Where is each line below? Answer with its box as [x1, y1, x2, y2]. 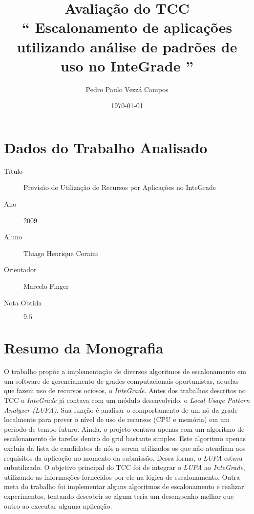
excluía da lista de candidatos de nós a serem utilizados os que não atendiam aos [4, 443, 246, 453]
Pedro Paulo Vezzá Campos [85, 84, 169, 94]
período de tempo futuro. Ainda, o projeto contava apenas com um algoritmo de [4, 423, 245, 434]
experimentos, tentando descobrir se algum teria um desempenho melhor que [4, 491, 234, 501]
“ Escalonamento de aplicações [21, 17, 233, 37]
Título [4, 165, 23, 176]
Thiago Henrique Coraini [23, 248, 98, 258]
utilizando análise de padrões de [17, 36, 237, 56]
